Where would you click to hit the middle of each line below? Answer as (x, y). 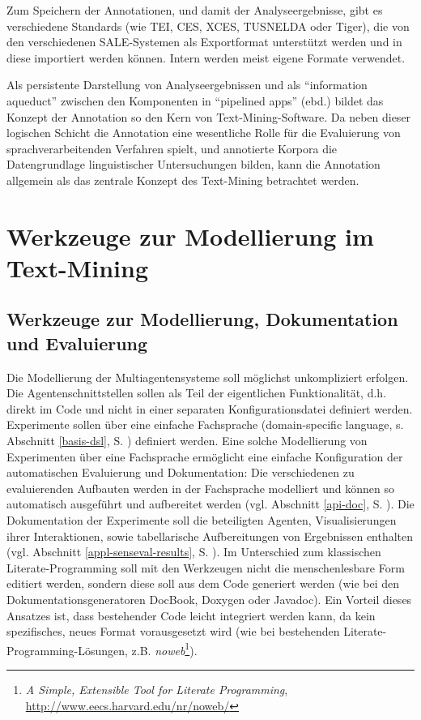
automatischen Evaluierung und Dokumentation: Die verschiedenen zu (181, 472)
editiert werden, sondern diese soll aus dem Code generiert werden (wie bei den (203, 583)
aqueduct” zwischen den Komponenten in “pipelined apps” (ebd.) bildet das (195, 100)
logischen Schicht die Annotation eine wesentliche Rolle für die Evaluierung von (204, 133)
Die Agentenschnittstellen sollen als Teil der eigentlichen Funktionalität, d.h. (196, 393)
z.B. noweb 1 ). (164, 649)
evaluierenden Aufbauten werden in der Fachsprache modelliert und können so (200, 488)
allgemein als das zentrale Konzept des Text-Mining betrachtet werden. (183, 180)
